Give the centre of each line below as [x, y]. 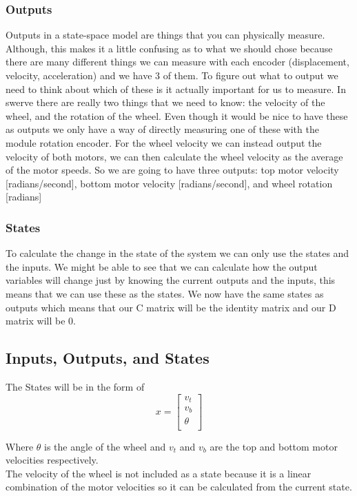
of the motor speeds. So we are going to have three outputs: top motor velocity [172, 170]
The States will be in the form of [75, 386]
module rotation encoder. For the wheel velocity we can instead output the [164, 142]
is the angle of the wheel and [105, 446]
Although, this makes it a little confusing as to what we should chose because [169, 48]
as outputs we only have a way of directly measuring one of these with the [162, 129]
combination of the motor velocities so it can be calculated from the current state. [179, 487]
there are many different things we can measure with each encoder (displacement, [177, 62]
